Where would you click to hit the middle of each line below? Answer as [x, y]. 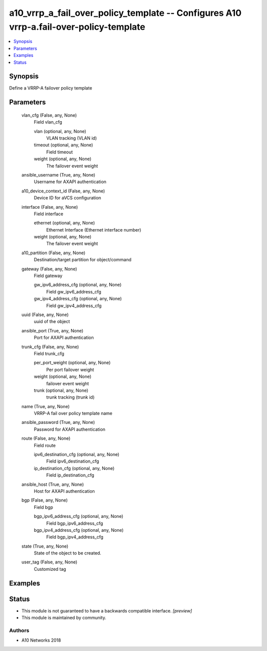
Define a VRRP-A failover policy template [51, 88]
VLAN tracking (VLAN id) [72, 138]
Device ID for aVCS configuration [67, 198]
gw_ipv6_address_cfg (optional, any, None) [78, 285]
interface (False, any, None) [50, 207]
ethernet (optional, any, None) [64, 223]
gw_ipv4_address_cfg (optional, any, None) [78, 299]
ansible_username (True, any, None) [58, 175]
